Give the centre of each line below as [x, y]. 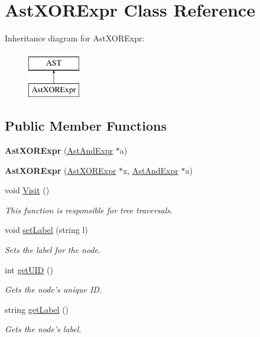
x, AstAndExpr [151, 170]
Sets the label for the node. [53, 250]
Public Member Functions [86, 126]
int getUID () [29, 269]
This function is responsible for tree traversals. [89, 210]
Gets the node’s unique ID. [53, 289]
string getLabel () [37, 309]
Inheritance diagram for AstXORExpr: [75, 38]
